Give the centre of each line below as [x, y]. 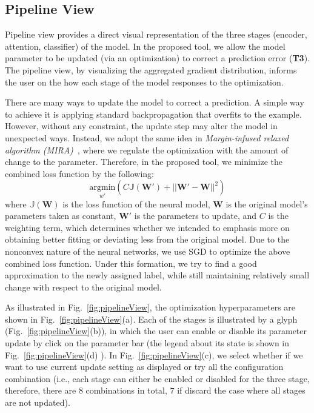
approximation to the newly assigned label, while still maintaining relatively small [157, 275]
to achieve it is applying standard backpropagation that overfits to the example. [153, 114]
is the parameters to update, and [195, 216]
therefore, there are [41, 390]
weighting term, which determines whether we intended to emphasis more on [147, 227]
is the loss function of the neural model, [136, 203]
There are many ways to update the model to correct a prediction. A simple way [155, 102]
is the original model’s [267, 203]
